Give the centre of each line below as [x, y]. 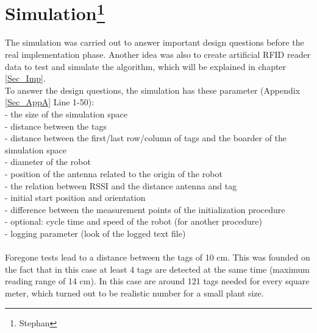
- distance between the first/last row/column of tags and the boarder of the [146, 138]
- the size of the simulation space [66, 114]
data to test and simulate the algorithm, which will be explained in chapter [146, 66]
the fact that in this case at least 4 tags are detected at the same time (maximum [158, 269]
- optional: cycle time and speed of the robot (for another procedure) [134, 221]
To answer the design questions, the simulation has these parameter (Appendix [153, 90]
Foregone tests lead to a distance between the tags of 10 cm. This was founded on [158, 257]
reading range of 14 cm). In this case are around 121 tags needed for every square [157, 281]
